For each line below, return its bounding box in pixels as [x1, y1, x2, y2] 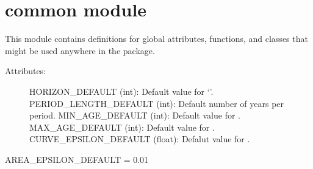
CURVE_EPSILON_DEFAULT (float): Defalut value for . [29, 133, 250, 145]
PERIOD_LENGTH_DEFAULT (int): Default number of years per [29, 97, 284, 109]
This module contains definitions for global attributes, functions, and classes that [5, 32, 308, 45]
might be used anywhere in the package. [5, 44, 155, 57]
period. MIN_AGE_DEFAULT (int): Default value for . [29, 109, 240, 122]
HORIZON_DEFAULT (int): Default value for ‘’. [29, 84, 214, 97]
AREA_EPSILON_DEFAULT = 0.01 [5, 153, 149, 165]
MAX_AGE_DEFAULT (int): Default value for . [29, 120, 215, 133]
